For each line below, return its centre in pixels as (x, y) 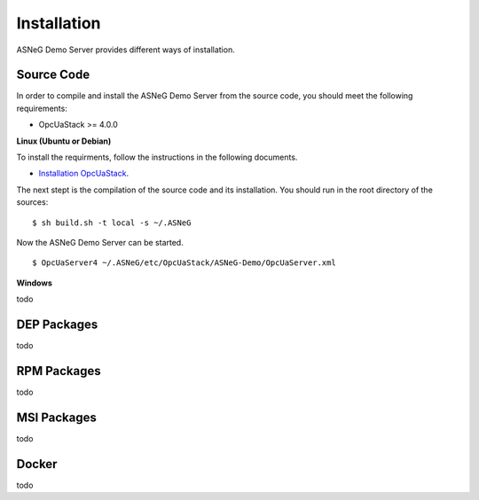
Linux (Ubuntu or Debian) (64, 141)
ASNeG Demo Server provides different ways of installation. (126, 50)
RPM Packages (59, 371)
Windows (34, 283)
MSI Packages (56, 417)
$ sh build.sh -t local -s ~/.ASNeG (112, 223)
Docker (37, 464)
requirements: (42, 108)
